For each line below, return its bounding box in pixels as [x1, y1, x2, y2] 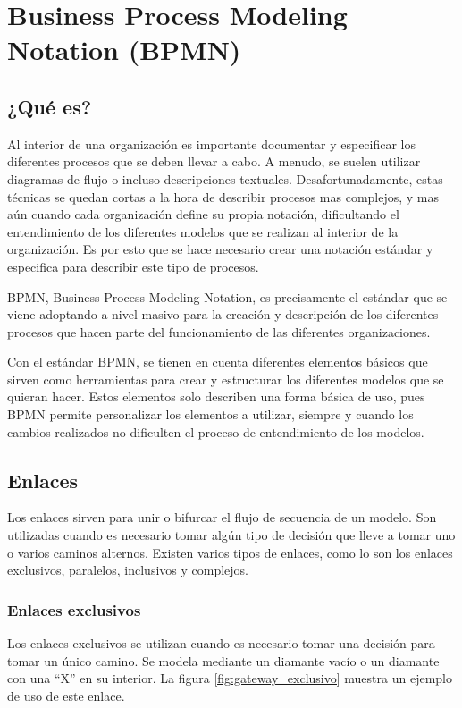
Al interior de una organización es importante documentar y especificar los [7, 134, 416, 153]
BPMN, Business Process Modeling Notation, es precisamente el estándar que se [7, 287, 448, 306]
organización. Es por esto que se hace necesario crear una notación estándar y [7, 240, 433, 258]
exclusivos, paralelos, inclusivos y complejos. [7, 560, 248, 579]
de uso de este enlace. [7, 686, 125, 704]
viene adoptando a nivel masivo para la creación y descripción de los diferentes [7, 305, 439, 324]
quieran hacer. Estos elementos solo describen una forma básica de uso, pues [7, 387, 425, 406]
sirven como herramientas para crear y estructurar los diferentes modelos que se [7, 369, 444, 388]
